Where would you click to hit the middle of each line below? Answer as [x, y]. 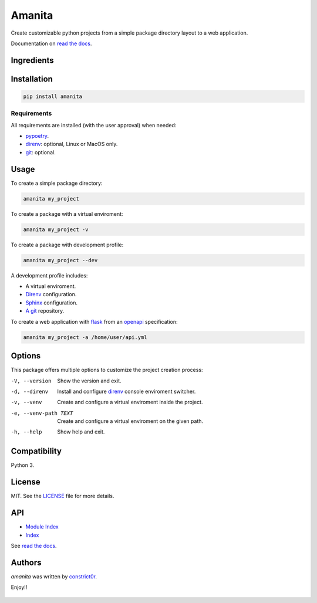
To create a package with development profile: [67, 245]
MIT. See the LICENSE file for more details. [63, 496]
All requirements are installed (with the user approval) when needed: [94, 125]
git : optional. [41, 152]
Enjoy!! [19, 587]
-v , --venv [26, 402]
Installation [32, 79]
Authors [26, 562]
